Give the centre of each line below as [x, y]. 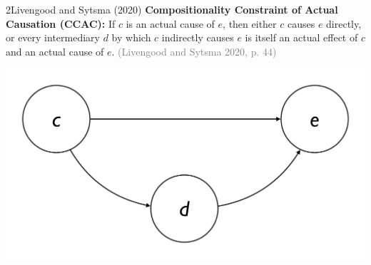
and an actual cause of [55, 51]
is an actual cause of [170, 23]
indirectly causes [198, 37]
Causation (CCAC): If [61, 23]
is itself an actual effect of [301, 37]
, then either [250, 23]
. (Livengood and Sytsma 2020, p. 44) [194, 51]
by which [131, 37]
